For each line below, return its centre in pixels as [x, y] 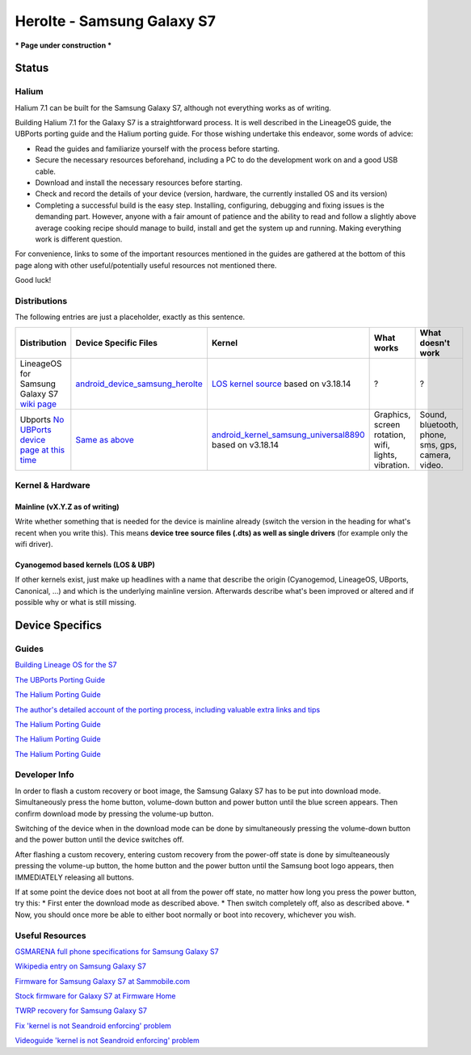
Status [32, 68]
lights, [385, 455]
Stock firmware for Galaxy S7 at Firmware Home [95, 996]
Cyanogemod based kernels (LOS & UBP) [85, 565]
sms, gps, [438, 444]
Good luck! [33, 280]
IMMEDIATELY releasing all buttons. [75, 877]
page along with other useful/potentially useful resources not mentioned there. [146, 265]
